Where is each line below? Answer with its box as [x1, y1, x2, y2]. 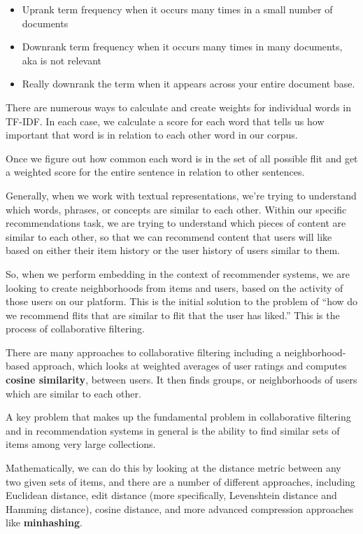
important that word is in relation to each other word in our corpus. [6, 127, 298, 142]
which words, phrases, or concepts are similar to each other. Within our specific [6, 202, 347, 216]
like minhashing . [6, 515, 83, 530]
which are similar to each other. [6, 386, 141, 400]
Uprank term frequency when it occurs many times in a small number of [22, 2, 333, 16]
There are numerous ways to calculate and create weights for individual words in [6, 99, 352, 114]
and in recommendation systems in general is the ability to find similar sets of [6, 423, 340, 437]
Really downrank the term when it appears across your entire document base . [22, 76, 355, 91]
